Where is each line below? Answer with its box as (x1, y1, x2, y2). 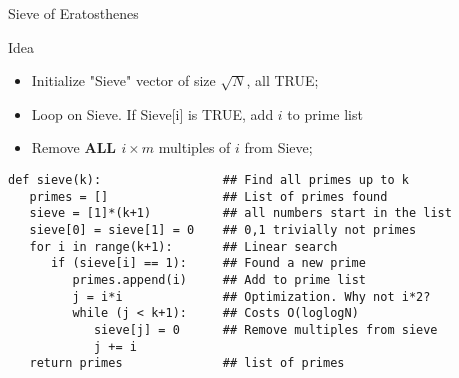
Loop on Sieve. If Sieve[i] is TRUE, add (31, 103, 274, 124)
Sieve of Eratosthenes (8, 3, 139, 23)
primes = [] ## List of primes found (29, 189, 388, 204)
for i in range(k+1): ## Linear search (29, 239, 338, 254)
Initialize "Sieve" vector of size (31, 70, 216, 91)
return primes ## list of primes (29, 356, 345, 371)
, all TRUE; (246, 70, 319, 91)
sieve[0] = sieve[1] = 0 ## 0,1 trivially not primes (29, 222, 417, 237)
